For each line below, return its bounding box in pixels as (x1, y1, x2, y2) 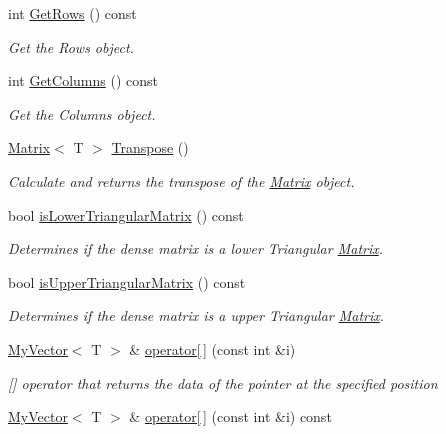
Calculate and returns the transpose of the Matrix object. (8, 170, 355, 191)
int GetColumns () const (8, 70, 158, 91)
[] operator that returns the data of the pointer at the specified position (8, 372, 438, 393)
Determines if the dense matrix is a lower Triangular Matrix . (8, 238, 384, 259)
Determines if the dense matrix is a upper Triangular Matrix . (8, 305, 385, 326)
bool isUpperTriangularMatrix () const (8, 271, 246, 292)
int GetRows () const (8, 3, 137, 23)
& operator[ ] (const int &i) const (129, 406, 332, 427)
